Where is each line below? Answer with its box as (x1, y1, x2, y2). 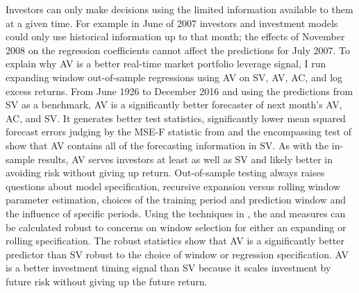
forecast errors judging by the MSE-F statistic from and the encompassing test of (6, 124, 352, 139)
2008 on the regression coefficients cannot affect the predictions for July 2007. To (6, 42, 351, 57)
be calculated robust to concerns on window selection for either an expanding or (6, 219, 347, 234)
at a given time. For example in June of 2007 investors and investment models (6, 15, 338, 30)
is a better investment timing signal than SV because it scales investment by (6, 260, 331, 275)
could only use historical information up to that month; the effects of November (6, 29, 345, 44)
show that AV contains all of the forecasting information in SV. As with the (6, 137, 329, 152)
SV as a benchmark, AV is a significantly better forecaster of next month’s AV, (6, 97, 342, 112)
